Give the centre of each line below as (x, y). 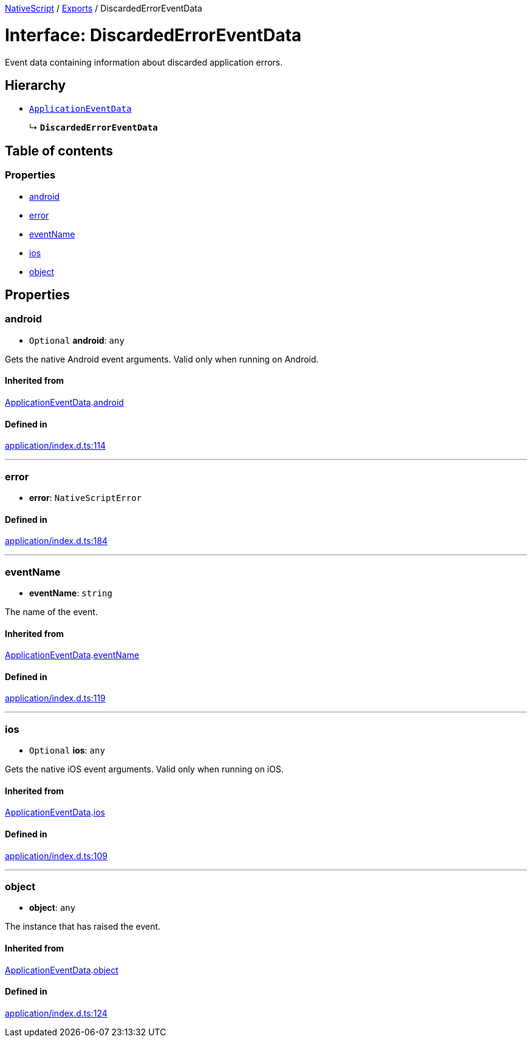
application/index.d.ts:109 (56, 856)
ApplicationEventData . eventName (72, 655)
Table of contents (59, 151)
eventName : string (71, 593)
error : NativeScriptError (86, 497)
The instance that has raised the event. (83, 927)
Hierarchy (36, 85)
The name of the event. (51, 611)
